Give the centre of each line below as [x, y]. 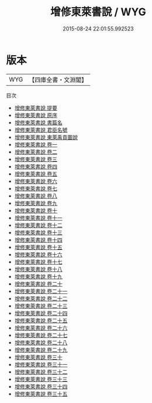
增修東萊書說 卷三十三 [41, 379]
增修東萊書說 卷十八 [38, 269]
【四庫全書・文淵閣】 [58, 80]
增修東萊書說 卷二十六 [41, 328]
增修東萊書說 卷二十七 [41, 335]
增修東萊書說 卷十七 [38, 262]
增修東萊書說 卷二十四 [41, 313]
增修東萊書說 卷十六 [38, 254]
